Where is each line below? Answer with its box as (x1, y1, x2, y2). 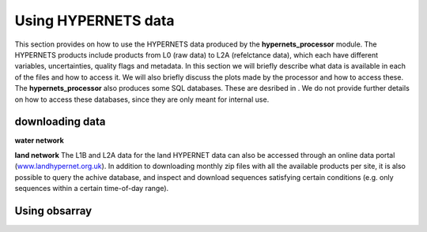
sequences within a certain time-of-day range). (14, 183, 169, 193)
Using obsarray (14, 204, 93, 217)
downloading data (14, 115, 106, 129)
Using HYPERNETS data (14, 12, 175, 29)
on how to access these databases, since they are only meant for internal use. (14, 95, 270, 104)
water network (14, 136, 65, 145)
